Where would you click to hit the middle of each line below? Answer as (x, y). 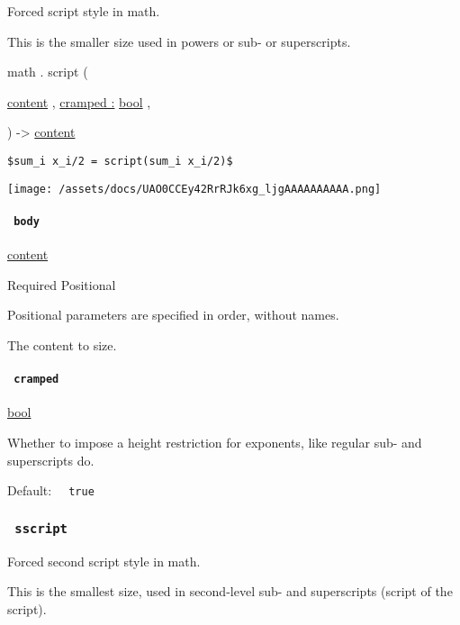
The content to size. (62, 344)
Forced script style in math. (84, 11)
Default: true (51, 490)
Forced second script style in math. (104, 561)
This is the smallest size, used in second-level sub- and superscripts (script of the (230, 591)
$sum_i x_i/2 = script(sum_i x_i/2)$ (120, 161)
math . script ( (48, 72)
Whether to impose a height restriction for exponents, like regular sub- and (215, 442)
